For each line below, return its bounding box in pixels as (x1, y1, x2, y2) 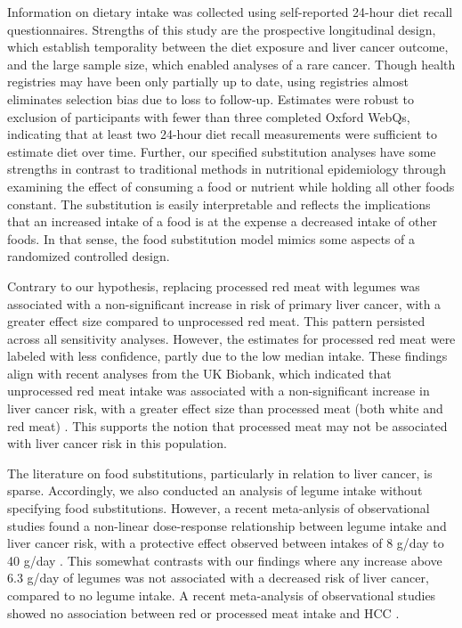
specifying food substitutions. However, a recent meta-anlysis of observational (7, 499, 430, 518)
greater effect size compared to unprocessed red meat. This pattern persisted (7, 312, 426, 330)
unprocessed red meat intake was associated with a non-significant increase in (7, 381, 430, 400)
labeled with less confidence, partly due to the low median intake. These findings (7, 347, 448, 365)
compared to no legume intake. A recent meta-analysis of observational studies (7, 586, 436, 604)
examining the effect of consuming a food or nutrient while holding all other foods (7, 176, 455, 195)
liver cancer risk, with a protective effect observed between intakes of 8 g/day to (7, 534, 444, 552)
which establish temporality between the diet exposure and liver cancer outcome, (7, 37, 449, 56)
